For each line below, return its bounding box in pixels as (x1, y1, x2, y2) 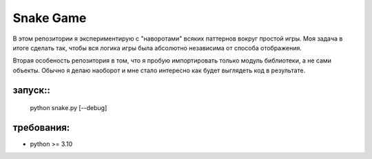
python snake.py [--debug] (30, 104, 107, 112)
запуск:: (12, 84, 51, 96)
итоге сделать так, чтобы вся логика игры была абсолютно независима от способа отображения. (12, 43, 302, 52)
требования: (12, 121, 70, 134)
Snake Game (12, 10, 87, 25)
